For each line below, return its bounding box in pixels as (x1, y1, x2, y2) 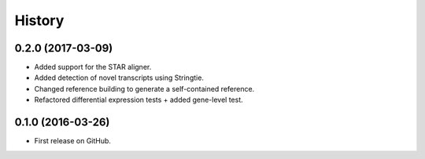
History (14, 12, 65, 29)
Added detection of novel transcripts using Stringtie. (34, 73, 205, 82)
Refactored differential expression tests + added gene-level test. (34, 95, 243, 105)
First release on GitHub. (34, 136, 112, 146)
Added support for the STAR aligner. (34, 63, 152, 72)
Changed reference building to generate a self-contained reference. (34, 84, 255, 93)
